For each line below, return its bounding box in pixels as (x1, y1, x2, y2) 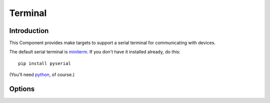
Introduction (9, 26, 49, 35)
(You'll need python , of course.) (9, 71, 75, 77)
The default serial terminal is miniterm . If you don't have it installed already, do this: (9, 49, 180, 55)
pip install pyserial (18, 60, 71, 66)
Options (9, 85, 35, 93)
